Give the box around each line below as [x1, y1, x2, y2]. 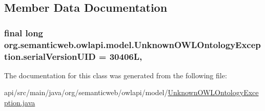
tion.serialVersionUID [4, 50, 96, 62]
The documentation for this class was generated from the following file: [4, 70, 227, 80]
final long [4, 26, 44, 39]
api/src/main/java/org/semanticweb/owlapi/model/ [4, 87, 168, 98]
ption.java [4, 97, 35, 108]
